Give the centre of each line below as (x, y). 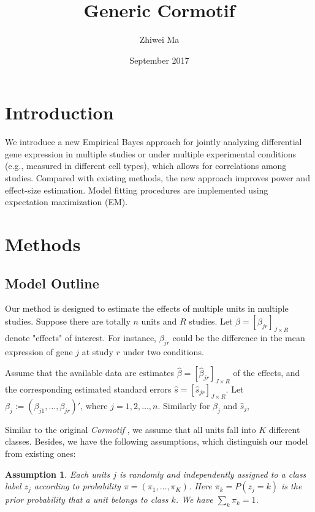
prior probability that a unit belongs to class (87, 499)
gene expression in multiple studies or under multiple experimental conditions (151, 153)
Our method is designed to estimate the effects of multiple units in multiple (147, 308)
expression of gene (39, 351)
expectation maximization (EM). (66, 202)
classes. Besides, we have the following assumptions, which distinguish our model (157, 441)
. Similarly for (184, 405)
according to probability (77, 486)
